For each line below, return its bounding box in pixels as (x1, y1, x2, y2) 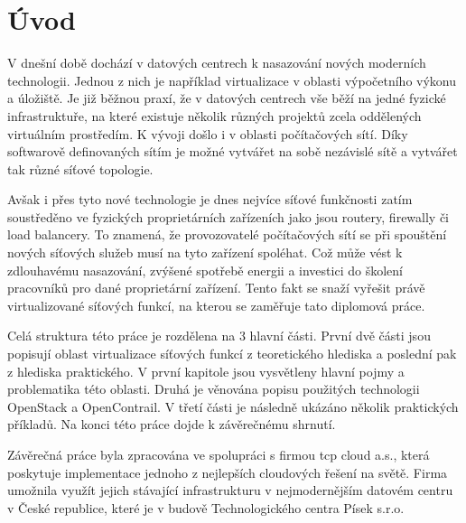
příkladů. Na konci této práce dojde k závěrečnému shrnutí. (7, 415, 336, 434)
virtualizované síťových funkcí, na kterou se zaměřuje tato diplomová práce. (7, 295, 425, 314)
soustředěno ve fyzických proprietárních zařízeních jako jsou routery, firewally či (7, 207, 450, 226)
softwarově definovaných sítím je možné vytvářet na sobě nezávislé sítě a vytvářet (7, 142, 458, 161)
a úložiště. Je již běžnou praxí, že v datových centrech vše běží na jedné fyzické (7, 89, 446, 107)
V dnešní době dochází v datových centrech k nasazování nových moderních (7, 53, 426, 72)
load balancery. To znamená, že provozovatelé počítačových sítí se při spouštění (7, 225, 447, 244)
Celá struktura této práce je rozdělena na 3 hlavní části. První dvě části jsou (7, 326, 431, 345)
